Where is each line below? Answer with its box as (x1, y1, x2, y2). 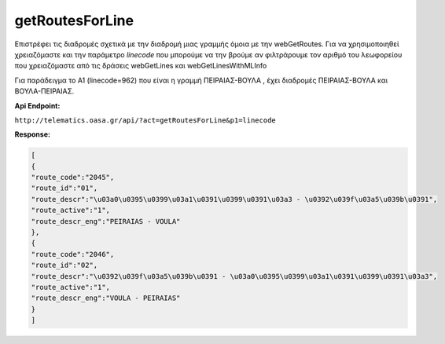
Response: (14, 130, 51, 139)
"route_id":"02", (31, 261, 98, 270)
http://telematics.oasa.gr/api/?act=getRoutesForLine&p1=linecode (14, 115, 277, 125)
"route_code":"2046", (31, 250, 115, 258)
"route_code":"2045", (31, 173, 115, 182)
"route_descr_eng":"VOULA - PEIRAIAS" (31, 294, 181, 302)
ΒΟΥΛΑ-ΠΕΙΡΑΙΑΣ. (14, 86, 75, 96)
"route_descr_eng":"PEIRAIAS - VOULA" (31, 217, 181, 225)
